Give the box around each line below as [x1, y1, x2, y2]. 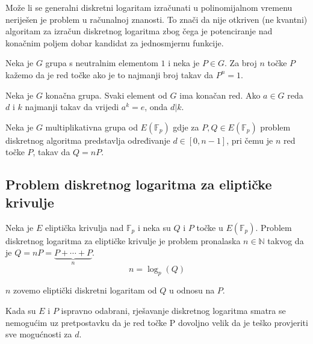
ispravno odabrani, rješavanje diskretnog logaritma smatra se [61, 304, 286, 316]
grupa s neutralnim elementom [45, 57, 158, 69]
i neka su [137, 221, 171, 233]
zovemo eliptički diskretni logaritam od [13, 284, 157, 296]
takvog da [267, 234, 304, 247]
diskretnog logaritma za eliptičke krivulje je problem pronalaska [5, 234, 241, 247]
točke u [196, 221, 223, 233]
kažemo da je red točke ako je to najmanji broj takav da [5, 68, 214, 81]
